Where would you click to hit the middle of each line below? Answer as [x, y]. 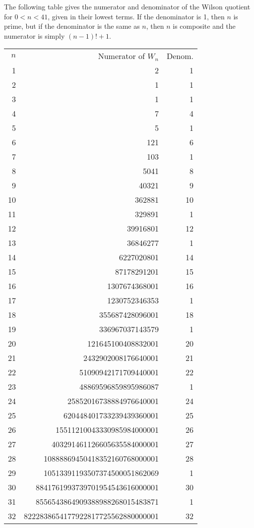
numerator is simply [34, 35]
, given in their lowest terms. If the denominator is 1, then [136, 16]
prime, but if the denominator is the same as [72, 26]
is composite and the [204, 26]
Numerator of [121, 56]
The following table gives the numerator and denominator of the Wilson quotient [127, 6]
